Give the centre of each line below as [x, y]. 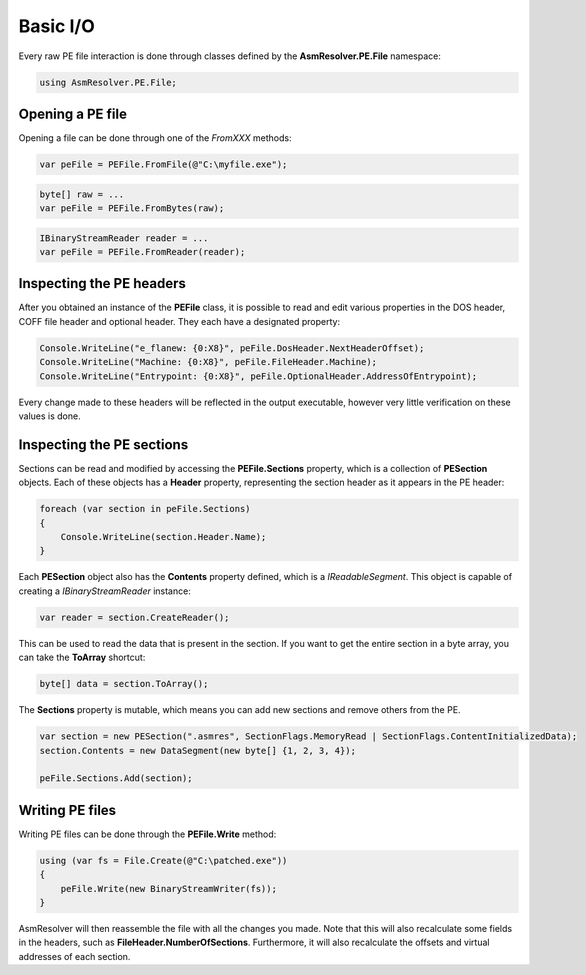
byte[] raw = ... [82, 194]
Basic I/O [56, 26]
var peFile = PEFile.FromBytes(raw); [132, 208]
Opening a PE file [72, 113]
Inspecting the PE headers [102, 283]
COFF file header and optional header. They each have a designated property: [179, 321]
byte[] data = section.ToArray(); [124, 684]
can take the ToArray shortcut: [82, 657]
